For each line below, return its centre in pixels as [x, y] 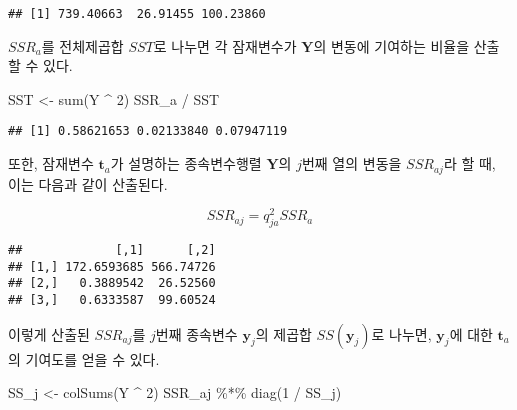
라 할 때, [469, 163]
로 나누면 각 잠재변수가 [225, 45]
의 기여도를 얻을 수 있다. [84, 358]
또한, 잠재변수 [51, 163]
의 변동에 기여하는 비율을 [391, 45]
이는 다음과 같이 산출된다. [88, 183]
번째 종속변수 [196, 333]
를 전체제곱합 [82, 45]
